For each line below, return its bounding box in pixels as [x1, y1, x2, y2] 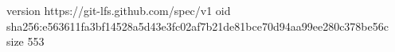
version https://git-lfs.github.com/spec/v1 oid [6, 2, 231, 18]
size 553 [6, 33, 45, 50]
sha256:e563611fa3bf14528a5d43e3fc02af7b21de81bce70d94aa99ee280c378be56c [6, 17, 389, 34]
